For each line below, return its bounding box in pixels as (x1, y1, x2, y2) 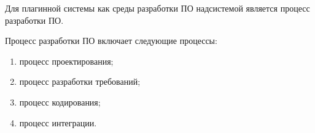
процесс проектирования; (19, 54, 114, 67)
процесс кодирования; (19, 95, 101, 108)
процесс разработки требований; (19, 75, 141, 88)
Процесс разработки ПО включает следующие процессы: (5, 34, 217, 47)
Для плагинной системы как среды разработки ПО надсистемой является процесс (5, 2, 310, 14)
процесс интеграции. (19, 116, 97, 129)
